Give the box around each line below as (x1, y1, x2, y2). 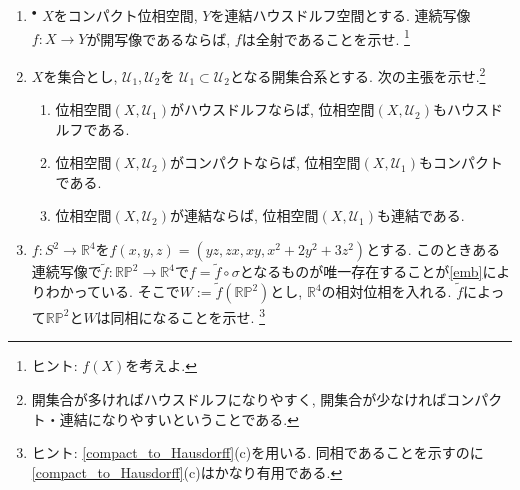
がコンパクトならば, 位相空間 (170, 152, 361, 173)
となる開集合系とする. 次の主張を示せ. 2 (229, 62, 486, 86)
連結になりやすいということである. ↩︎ (59, 408, 299, 429)
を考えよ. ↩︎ (125, 355, 197, 376)
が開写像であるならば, (86, 28, 231, 49)
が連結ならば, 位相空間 (170, 205, 319, 226)
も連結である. (376, 205, 465, 226)
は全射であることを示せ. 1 (241, 25, 410, 49)
